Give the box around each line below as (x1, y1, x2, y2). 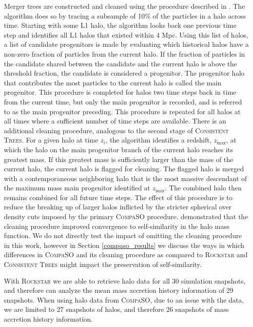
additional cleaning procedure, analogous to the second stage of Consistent (4, 125, 229, 135)
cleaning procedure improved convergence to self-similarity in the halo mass (4, 221, 230, 231)
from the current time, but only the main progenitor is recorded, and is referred (4, 96, 242, 106)
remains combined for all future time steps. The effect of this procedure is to (4, 192, 233, 202)
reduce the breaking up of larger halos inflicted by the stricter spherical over (4, 202, 232, 212)
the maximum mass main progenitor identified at (4, 183, 151, 193)
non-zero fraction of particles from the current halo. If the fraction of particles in (4, 48, 245, 59)
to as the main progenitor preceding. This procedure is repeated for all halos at (4, 106, 241, 116)
